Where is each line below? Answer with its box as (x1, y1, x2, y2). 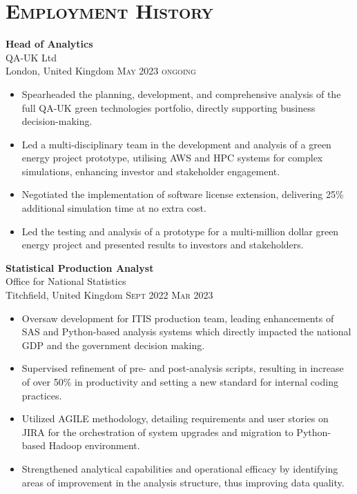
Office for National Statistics (6, 274, 126, 288)
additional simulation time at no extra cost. (21, 201, 206, 215)
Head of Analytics (6, 37, 93, 51)
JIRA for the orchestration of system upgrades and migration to (21, 424, 293, 439)
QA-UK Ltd (6, 50, 57, 64)
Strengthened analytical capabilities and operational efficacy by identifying (21, 461, 338, 475)
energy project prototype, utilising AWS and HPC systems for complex (21, 150, 323, 165)
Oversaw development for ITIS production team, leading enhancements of (21, 310, 334, 325)
